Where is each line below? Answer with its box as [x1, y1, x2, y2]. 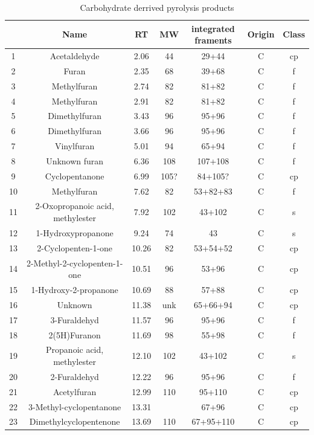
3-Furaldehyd [50, 313, 99, 326]
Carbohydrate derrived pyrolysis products [80, 1, 234, 13]
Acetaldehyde [50, 50, 100, 62]
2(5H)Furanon [48, 328, 101, 341]
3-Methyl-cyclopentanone [28, 400, 121, 413]
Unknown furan [46, 154, 104, 167]
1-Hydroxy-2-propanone [31, 283, 118, 296]
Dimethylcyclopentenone [29, 415, 120, 428]
